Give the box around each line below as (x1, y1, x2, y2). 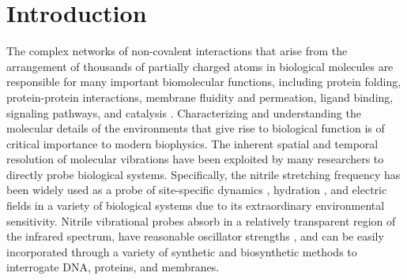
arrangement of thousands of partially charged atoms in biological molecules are (6, 58, 394, 74)
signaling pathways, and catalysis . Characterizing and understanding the (6, 104, 361, 121)
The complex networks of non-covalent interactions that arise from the (6, 43, 348, 59)
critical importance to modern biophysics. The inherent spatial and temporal (6, 135, 379, 151)
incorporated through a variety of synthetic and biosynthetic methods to (6, 243, 357, 259)
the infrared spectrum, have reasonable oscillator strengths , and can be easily (6, 228, 384, 245)
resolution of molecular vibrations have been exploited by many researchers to (6, 151, 384, 167)
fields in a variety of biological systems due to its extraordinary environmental (6, 197, 385, 214)
